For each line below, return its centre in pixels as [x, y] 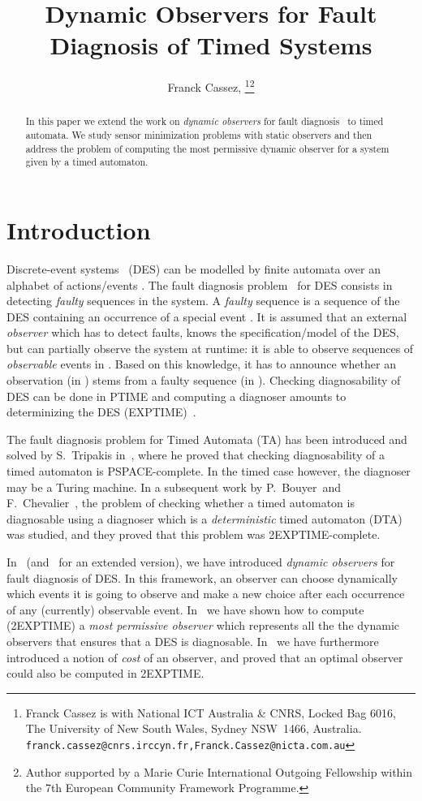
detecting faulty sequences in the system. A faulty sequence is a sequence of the [203, 301]
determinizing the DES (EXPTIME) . [101, 412]
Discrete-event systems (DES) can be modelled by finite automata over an [194, 268]
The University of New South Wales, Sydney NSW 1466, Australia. [194, 728]
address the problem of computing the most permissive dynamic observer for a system [207, 148]
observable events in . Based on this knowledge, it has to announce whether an [201, 364]
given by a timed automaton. [87, 162]
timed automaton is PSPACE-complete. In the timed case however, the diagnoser [209, 471]
